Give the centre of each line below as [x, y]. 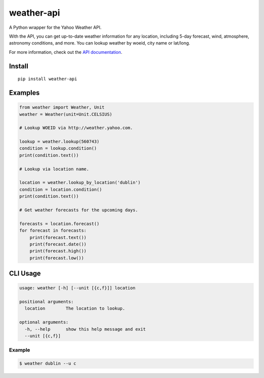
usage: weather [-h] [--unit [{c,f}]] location [77, 288]
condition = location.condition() [61, 189]
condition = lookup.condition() [58, 148]
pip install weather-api [47, 79]
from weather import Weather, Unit [62, 107]
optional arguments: [44, 322]
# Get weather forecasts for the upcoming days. [79, 210]
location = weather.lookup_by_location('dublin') [80, 183]
